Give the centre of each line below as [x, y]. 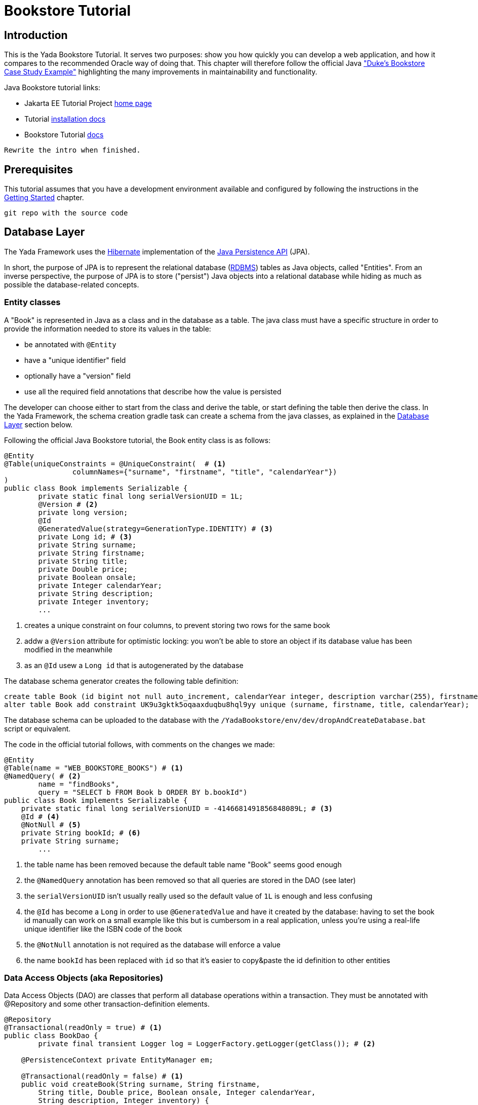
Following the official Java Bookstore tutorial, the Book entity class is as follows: [137, 440]
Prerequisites [38, 169]
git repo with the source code [66, 213]
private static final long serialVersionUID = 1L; [141, 496]
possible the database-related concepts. [72, 284]
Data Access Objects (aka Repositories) [84, 978]
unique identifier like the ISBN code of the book [103, 929]
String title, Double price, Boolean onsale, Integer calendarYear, [177, 1093]
